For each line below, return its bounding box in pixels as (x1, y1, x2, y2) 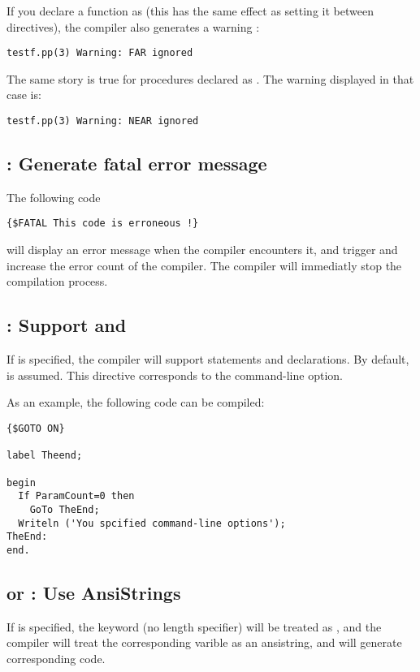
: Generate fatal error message (6, 151, 267, 176)
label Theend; (6, 450, 83, 462)
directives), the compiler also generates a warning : (6, 18, 260, 35)
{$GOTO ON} (6, 422, 65, 434)
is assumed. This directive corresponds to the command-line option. (6, 366, 343, 383)
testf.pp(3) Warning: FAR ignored (6, 47, 193, 59)
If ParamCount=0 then (18, 490, 135, 502)
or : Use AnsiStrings (6, 579, 181, 605)
